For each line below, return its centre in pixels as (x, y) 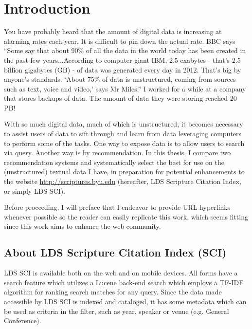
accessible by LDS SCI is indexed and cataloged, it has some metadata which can (125, 301)
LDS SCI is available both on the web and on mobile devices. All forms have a (121, 273)
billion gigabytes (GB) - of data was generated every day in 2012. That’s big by (123, 69)
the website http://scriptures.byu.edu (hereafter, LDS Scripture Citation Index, (123, 181)
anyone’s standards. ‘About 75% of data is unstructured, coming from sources (120, 79)
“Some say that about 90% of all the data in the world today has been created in (125, 50)
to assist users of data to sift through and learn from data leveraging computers (123, 134)
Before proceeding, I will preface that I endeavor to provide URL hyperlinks (117, 207)
